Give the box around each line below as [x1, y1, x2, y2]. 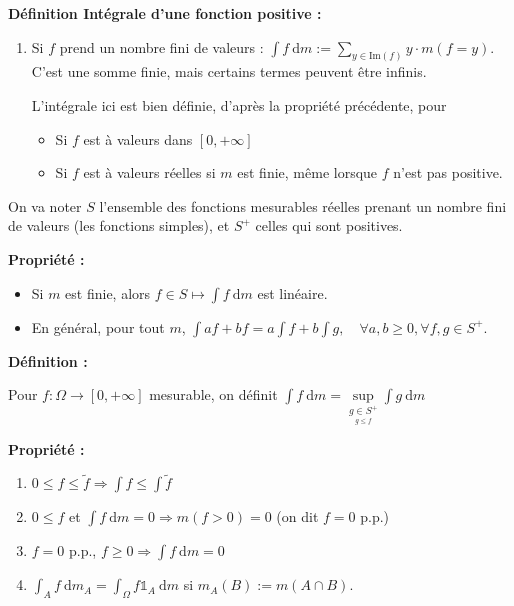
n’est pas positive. [393, 162, 503, 183]
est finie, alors [65, 282, 151, 303]
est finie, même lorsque [237, 162, 378, 183]
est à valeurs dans [83, 128, 193, 149]
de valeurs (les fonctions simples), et [8, 215, 230, 236]
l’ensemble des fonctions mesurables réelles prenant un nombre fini [99, 195, 507, 216]
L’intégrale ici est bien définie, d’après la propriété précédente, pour [31, 95, 447, 116]
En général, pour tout [31, 316, 165, 337]
